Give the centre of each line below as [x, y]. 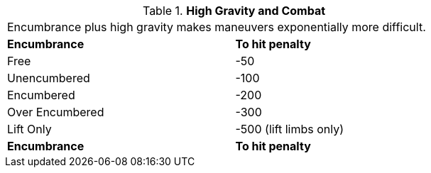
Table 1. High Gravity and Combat [234, 11]
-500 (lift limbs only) [290, 129]
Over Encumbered [56, 112]
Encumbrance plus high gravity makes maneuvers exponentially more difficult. [217, 27]
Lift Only [29, 129]
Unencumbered [49, 78]
